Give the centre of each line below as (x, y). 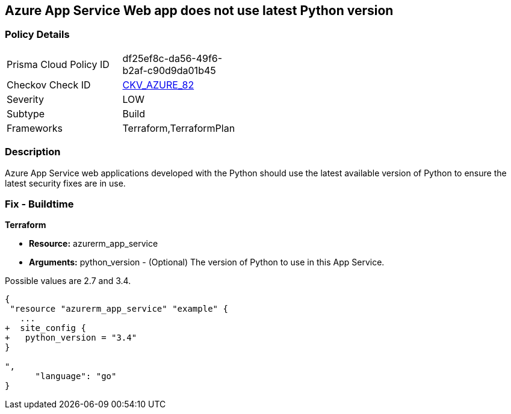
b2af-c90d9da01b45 (169, 70)
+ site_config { (45, 328)
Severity (25, 99)
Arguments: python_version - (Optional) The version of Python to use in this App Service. (207, 262)
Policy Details (37, 35)
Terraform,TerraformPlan (179, 128)
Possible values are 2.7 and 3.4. (68, 281)
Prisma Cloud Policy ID (58, 64)
